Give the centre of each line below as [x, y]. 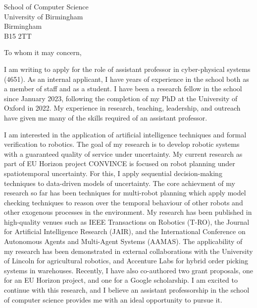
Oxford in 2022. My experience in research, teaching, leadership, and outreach [122, 108]
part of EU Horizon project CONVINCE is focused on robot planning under [120, 163]
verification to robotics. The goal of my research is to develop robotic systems [122, 144]
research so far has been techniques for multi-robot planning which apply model [125, 193]
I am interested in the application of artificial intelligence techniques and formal [125, 134]
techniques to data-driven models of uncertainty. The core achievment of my [120, 183]
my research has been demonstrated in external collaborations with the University [128, 251]
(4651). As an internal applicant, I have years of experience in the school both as [127, 79]
